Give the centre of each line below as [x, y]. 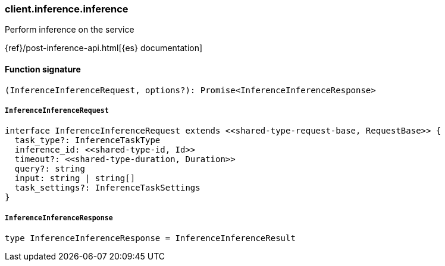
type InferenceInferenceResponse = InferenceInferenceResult [150, 238]
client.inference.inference [67, 9]
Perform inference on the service [70, 30]
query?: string [50, 169]
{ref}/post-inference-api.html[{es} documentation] [104, 48]
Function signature [43, 69]
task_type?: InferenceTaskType [87, 140]
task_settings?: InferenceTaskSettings [107, 188]
